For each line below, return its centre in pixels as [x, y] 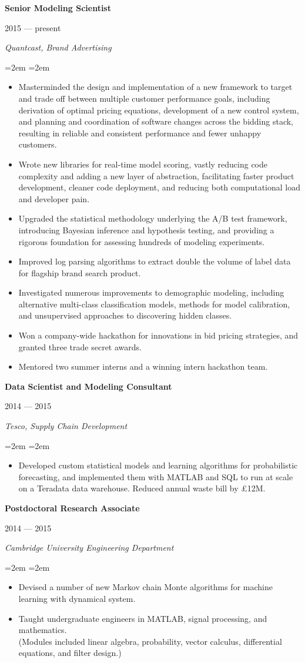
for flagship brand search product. [80, 272]
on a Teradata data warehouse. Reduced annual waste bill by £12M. [142, 488]
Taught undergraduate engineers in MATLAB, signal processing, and [143, 618]
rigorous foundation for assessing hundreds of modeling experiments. [142, 241]
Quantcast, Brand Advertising [58, 47]
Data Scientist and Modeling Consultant [88, 386]
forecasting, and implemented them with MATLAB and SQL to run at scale [156, 476]
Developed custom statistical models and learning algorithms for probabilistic [158, 465]
